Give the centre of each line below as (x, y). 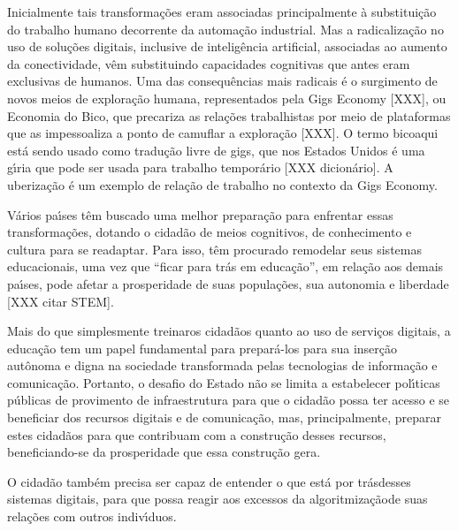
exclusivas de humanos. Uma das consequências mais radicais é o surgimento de (222, 81)
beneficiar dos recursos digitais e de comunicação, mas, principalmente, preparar (225, 417)
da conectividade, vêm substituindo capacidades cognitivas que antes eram (209, 63)
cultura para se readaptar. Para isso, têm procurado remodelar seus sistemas (214, 249)
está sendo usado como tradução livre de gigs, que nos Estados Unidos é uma (216, 150)
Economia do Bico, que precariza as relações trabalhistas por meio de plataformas (229, 115)
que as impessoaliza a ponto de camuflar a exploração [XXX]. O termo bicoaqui (223, 133)
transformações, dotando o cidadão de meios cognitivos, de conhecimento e (210, 232)
